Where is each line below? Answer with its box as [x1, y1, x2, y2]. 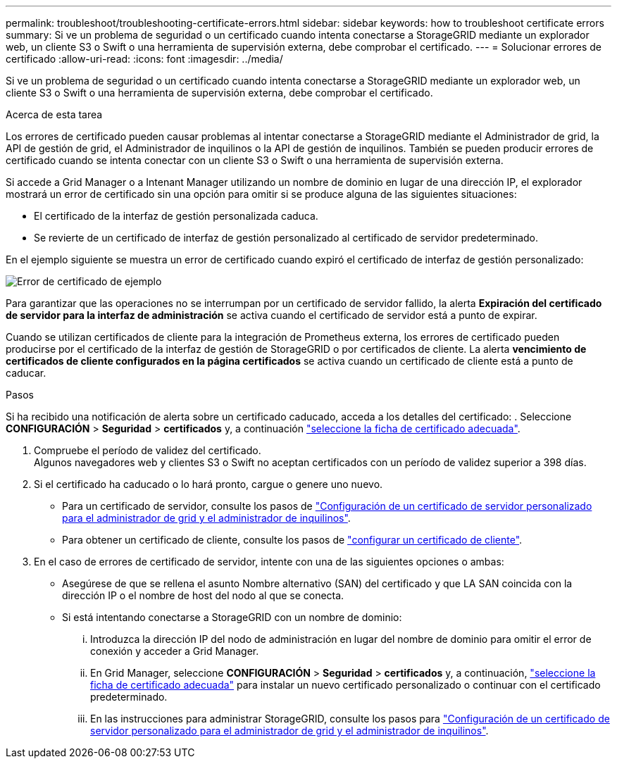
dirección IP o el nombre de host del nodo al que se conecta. [62, 589, 344, 601]
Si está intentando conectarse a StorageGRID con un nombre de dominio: [62, 611, 402, 623]
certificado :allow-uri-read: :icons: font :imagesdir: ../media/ [6, 53, 283, 65]
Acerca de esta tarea [6, 108, 103, 120]
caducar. [6, 367, 46, 379]
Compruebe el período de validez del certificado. [34, 444, 261, 456]
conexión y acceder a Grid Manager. [90, 645, 259, 657]
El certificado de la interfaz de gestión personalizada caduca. [34, 210, 318, 222]
